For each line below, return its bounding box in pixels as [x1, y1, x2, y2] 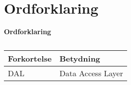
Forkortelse [8, 52, 52, 64]
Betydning [59, 52, 101, 64]
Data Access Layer [59, 67, 123, 79]
